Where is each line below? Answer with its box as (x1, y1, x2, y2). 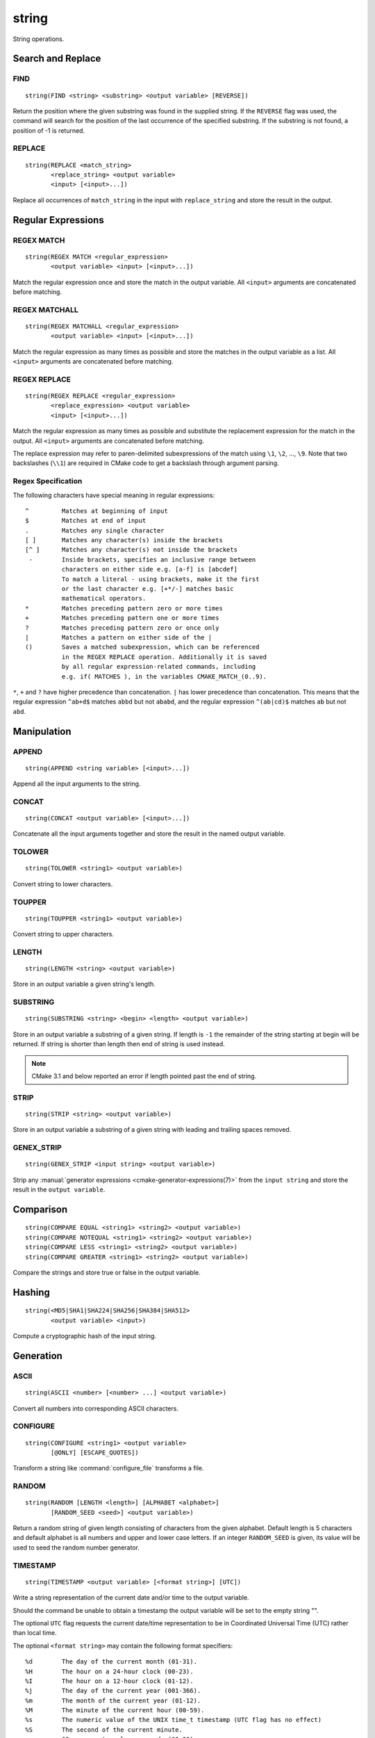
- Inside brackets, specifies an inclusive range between (28, 555, 256, 563)
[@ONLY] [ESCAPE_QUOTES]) (51, 1448, 139, 1456)
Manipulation (12, 725, 72, 737)
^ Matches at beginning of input (25, 507, 168, 514)
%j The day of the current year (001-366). (25, 1687, 201, 1695)
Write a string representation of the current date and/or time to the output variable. (12, 1593, 249, 1602)
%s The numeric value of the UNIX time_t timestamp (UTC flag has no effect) (25, 1716, 322, 1724)
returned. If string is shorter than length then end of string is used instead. (12, 1040, 225, 1048)
